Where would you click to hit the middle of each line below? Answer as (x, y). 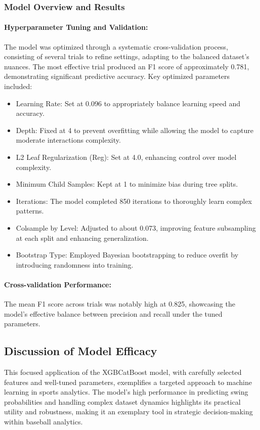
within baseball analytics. (44, 422)
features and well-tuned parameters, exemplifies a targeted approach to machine (128, 382)
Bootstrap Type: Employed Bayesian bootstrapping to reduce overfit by (127, 255)
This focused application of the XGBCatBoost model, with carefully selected (123, 372)
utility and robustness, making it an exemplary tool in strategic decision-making (128, 412)
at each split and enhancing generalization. (82, 238)
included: (18, 86)
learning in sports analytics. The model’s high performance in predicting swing (126, 392)
